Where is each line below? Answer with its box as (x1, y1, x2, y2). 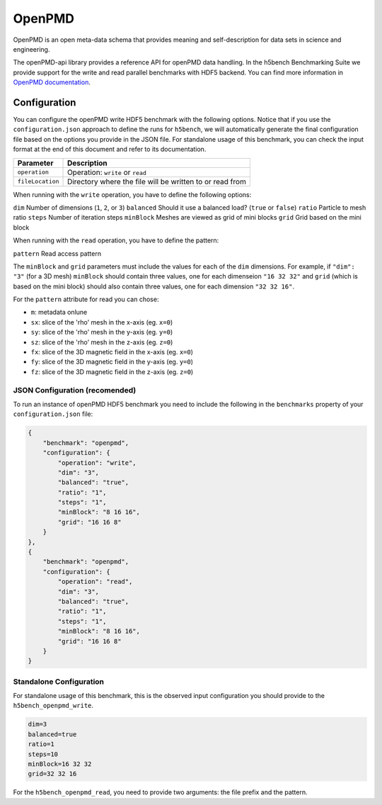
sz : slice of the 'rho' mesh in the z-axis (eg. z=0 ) (30, 337, 173, 347)
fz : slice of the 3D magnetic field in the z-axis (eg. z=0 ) (30, 367, 194, 376)
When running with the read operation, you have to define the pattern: (13, 236, 219, 244)
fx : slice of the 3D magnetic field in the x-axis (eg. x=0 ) (30, 348, 194, 356)
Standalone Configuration (13, 677, 105, 687)
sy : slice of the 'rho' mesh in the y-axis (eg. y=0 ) (30, 328, 173, 337)
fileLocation (17, 178, 59, 186)
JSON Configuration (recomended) (13, 385, 137, 395)
